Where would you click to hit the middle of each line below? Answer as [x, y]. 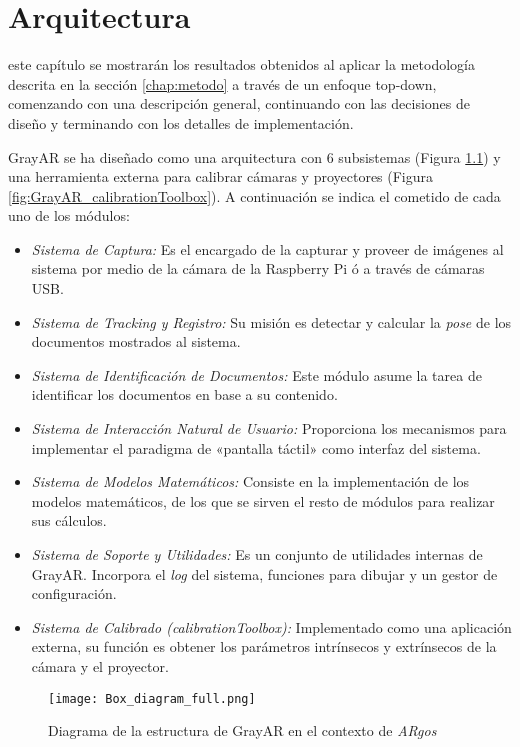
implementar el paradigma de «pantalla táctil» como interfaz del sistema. [256, 447]
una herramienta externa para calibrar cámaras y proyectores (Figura [221, 176]
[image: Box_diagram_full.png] [152, 698]
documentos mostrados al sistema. [136, 341]
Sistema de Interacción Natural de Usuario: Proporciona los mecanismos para [269, 428]
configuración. [74, 593]
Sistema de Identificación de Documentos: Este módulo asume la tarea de [256, 374]
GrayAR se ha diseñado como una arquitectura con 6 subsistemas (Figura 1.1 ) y [254, 156]
